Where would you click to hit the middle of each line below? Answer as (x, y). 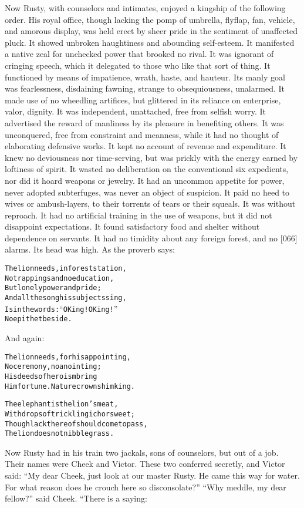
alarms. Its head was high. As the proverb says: (90, 249)
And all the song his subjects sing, (66, 298)
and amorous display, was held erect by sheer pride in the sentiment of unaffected (151, 31)
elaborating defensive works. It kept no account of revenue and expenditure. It (146, 146)
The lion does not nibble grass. (60, 434)
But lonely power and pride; (53, 288)
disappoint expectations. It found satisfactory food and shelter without (132, 226)
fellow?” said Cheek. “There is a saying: (76, 498)
